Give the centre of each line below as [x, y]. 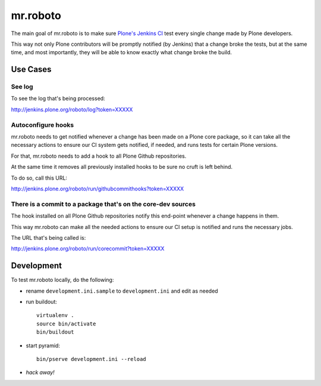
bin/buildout [55, 332]
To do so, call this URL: [39, 178]
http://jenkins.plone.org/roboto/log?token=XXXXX [72, 109]
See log [22, 87]
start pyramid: [43, 346]
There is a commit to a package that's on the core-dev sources [103, 204]
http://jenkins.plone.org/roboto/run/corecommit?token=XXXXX [88, 249]
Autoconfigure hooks [43, 125]
